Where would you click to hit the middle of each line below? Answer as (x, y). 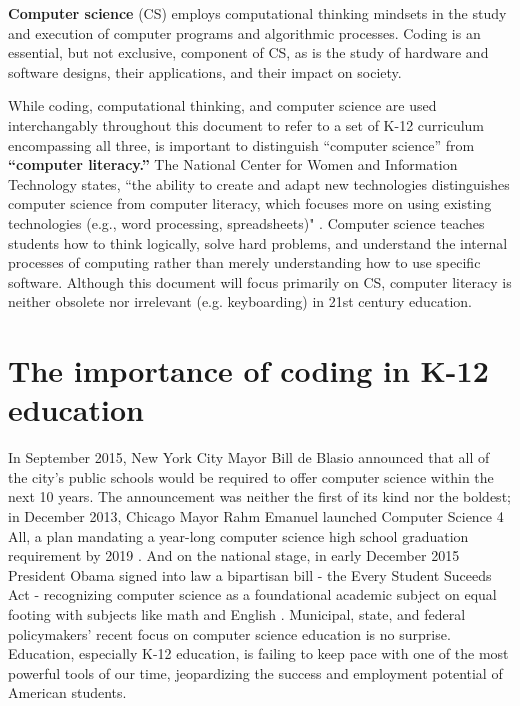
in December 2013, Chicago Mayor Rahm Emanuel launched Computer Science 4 (256, 516)
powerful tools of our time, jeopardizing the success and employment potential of (255, 672)
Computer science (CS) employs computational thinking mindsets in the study (257, 13)
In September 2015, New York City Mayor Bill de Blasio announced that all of (249, 457)
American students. (67, 692)
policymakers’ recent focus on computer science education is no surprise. (229, 633)
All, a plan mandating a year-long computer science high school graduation (238, 535)
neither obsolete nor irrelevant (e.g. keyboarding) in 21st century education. (240, 301)
